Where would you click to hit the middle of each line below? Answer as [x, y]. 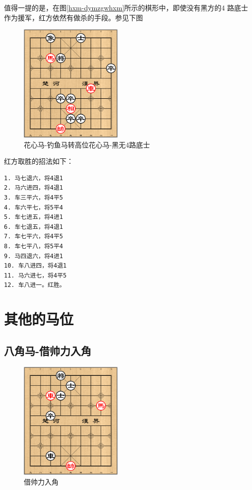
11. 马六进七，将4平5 [35, 275]
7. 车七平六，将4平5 [34, 237]
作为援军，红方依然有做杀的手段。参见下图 [73, 17]
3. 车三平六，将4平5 [34, 198]
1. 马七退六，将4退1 [34, 178]
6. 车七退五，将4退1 [34, 227]
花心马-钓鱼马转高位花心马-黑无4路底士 [87, 144]
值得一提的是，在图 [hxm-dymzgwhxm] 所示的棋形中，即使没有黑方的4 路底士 [126, 7]
